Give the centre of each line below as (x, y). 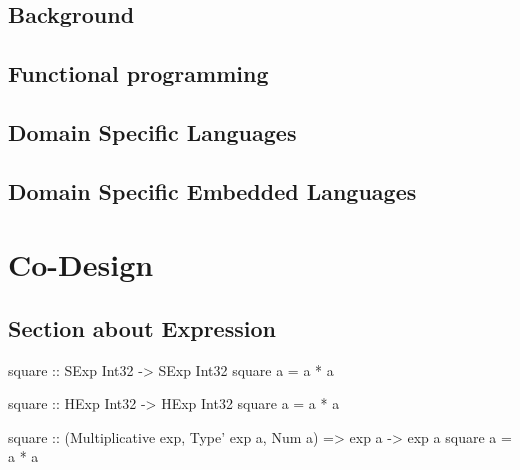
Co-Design (81, 264)
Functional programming (138, 73)
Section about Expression (142, 327)
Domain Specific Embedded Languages (212, 190)
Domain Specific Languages (152, 131)
